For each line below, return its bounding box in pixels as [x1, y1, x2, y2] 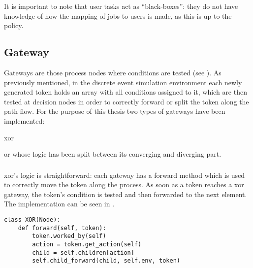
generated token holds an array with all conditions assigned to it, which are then [4, 87, 247, 97]
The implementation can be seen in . [4, 199, 115, 209]
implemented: [4, 115, 45, 126]
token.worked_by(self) [32, 233, 106, 240]
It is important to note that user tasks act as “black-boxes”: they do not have [4, 1, 238, 11]
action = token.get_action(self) [32, 241, 142, 248]
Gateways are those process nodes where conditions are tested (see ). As [4, 67, 221, 77]
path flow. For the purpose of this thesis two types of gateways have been [4, 106, 225, 116]
